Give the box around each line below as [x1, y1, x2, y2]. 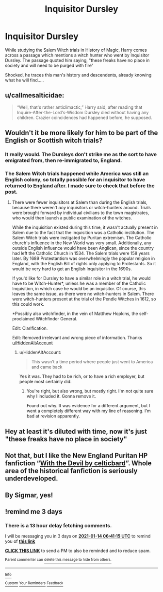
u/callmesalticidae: [5, 91, 65, 99]
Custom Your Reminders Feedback [5, 580, 64, 586]
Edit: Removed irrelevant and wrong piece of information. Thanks [12, 335, 142, 341]
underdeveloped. [5, 474, 58, 483]
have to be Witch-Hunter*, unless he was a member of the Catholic [12, 280, 146, 286]
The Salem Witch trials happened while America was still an [5, 170, 149, 177]
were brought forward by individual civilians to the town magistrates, [12, 210, 149, 216]
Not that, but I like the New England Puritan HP [5, 452, 148, 460]
